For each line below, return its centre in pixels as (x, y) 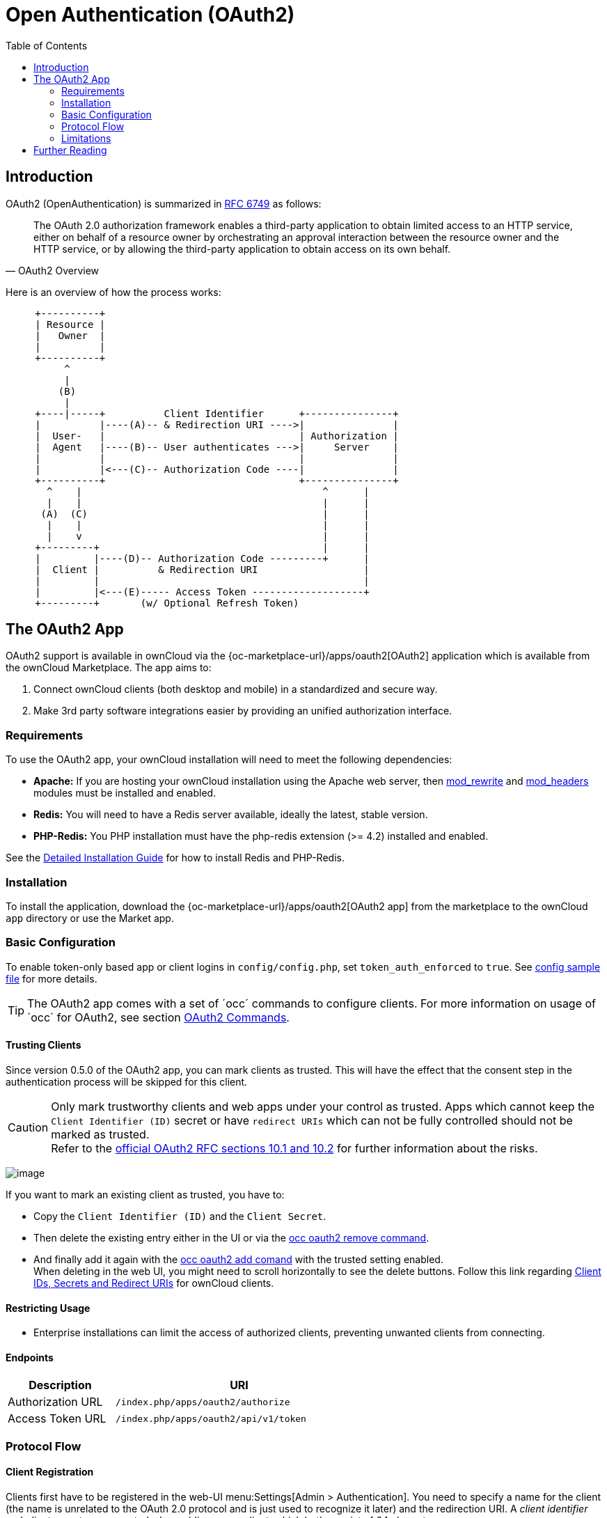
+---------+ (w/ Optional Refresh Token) (167, 603)
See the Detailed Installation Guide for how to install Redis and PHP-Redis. (175, 858)
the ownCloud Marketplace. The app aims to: (109, 668)
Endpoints (30, 1357)
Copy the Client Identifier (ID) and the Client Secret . (180, 1216)
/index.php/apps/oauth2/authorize (203, 1402)
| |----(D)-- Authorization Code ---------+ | (202, 558)
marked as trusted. (100, 1134)
